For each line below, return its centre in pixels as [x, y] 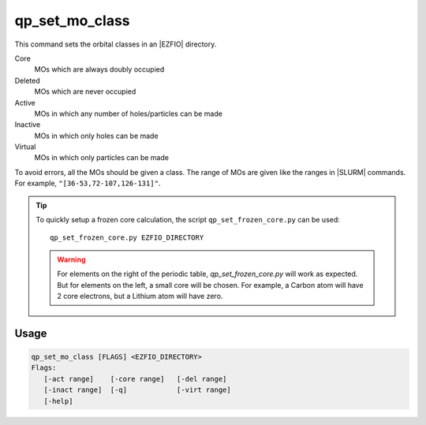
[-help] [58, 401]
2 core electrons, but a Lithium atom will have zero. [140, 296]
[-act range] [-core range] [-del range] [135, 379]
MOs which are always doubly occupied [99, 69]
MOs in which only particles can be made [102, 158]
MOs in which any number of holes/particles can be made [128, 114]
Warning [71, 259]
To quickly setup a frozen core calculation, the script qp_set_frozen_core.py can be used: [188, 220]
